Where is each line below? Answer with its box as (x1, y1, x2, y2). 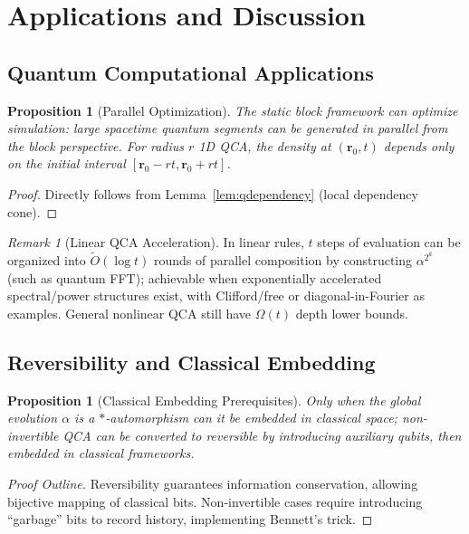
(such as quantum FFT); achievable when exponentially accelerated (7, 268, 382, 287)
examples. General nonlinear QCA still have (7, 303, 252, 322)
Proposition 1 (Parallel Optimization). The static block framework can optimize (7, 100, 458, 119)
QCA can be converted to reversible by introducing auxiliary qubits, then (62, 425, 462, 444)
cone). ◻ (7, 202, 58, 221)
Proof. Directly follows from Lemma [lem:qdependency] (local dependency (7, 184, 418, 203)
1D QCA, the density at (198, 136, 331, 155)
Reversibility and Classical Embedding (7, 348, 376, 376)
